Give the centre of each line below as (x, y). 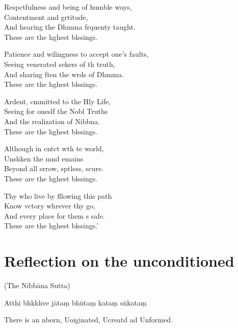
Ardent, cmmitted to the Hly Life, (58, 101)
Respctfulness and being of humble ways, (68, 7)
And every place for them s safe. (55, 215)
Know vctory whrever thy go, (50, 206)
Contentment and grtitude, (46, 17)
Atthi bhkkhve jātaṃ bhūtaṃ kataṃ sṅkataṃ (75, 302)
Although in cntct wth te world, (54, 148)
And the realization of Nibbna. (52, 121)
